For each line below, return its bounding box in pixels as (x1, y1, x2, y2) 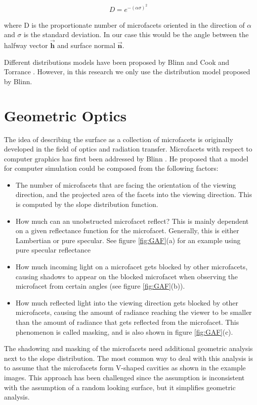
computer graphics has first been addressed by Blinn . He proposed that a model (4, 153, 249, 163)
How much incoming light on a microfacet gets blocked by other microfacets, (15, 261, 248, 272)
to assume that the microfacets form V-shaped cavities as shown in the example (4, 362, 246, 373)
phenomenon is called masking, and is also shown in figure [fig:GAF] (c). (15, 326, 233, 337)
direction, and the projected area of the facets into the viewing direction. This (15, 189, 252, 200)
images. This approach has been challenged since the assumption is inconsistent (4, 372, 245, 382)
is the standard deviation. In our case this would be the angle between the (23, 29, 249, 40)
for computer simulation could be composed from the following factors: (4, 163, 218, 173)
